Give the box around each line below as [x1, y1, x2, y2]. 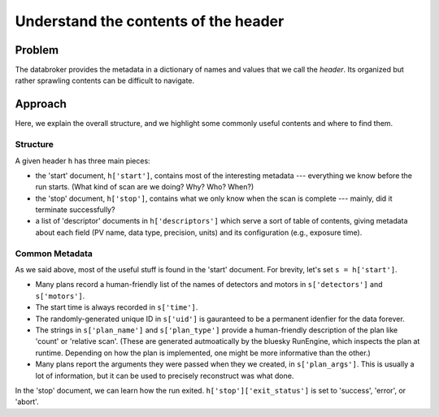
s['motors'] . [35, 291, 85, 301]
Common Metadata [15, 248, 93, 259]
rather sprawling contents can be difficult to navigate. [15, 76, 195, 85]
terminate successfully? [35, 205, 115, 215]
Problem [15, 43, 59, 57]
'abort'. [15, 397, 40, 406]
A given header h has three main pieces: [15, 155, 150, 166]
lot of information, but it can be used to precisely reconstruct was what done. [35, 371, 294, 380]
